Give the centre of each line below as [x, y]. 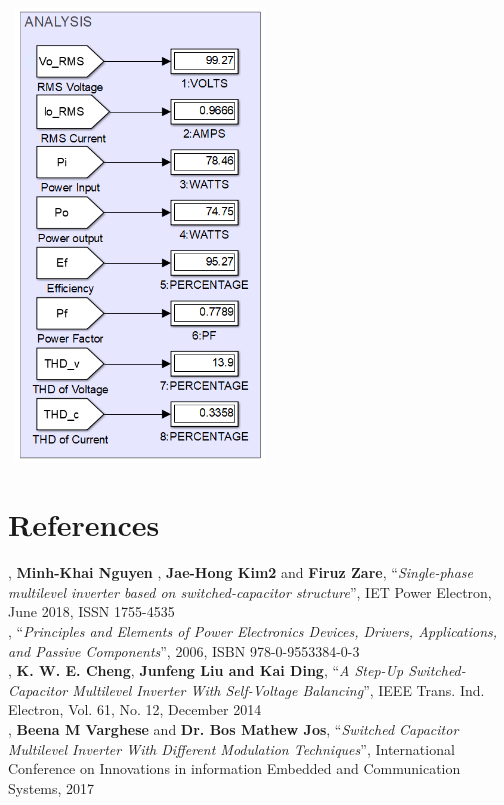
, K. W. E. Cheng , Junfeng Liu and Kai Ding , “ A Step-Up [206, 670]
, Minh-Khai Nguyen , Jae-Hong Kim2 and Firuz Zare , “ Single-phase [241, 572]
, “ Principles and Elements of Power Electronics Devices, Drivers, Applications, [253, 631]
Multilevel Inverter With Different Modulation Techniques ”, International [231, 748]
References [84, 524]
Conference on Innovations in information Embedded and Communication [234, 768]
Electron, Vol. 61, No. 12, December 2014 [135, 709]
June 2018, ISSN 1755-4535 [91, 611]
